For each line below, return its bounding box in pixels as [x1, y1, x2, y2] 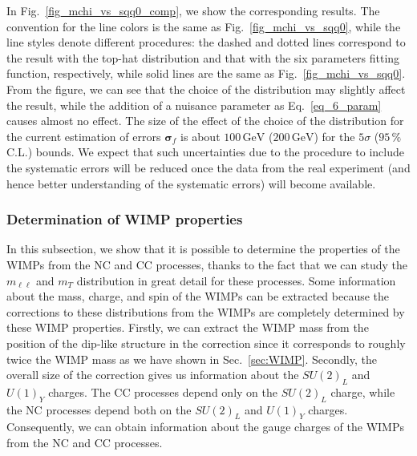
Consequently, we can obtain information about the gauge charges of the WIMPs [6, 418, 404, 435]
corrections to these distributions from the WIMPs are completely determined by [6, 303, 405, 320]
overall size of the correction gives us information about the [6, 366, 299, 383]
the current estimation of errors [6, 127, 161, 144]
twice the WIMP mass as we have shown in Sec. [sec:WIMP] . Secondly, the [6, 350, 377, 367]
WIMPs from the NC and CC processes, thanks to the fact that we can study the [6, 256, 408, 272]
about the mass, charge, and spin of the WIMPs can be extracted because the [6, 288, 390, 305]
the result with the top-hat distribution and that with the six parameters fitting [6, 49, 400, 66]
